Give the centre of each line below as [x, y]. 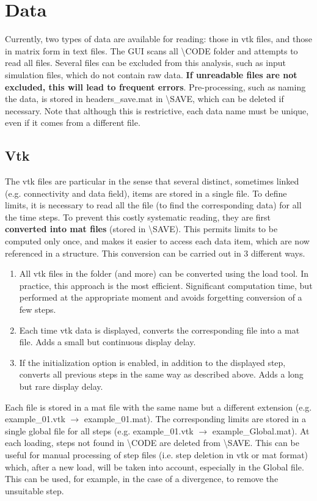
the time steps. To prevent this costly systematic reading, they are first [138, 217]
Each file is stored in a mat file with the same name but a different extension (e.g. [158, 407]
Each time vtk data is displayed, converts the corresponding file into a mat [159, 330]
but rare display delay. [61, 386]
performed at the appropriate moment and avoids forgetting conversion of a [161, 297]
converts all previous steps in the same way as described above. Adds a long [161, 374]
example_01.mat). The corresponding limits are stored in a [195, 419]
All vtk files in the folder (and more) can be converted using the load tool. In [164, 273]
